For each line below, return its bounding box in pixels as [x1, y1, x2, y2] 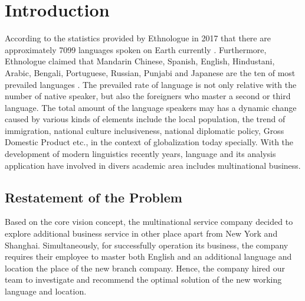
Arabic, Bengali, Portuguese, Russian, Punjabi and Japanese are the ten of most [5, 66, 296, 78]
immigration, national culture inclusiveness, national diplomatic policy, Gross [5, 124, 284, 136]
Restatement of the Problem [5, 188, 182, 206]
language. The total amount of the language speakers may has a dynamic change [5, 101, 297, 113]
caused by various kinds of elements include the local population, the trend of [5, 113, 286, 125]
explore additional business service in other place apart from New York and [5, 227, 278, 240]
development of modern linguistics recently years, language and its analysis [5, 148, 276, 160]
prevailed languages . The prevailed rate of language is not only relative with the [5, 78, 297, 90]
